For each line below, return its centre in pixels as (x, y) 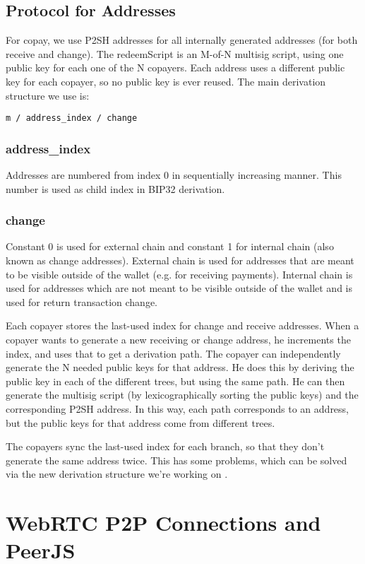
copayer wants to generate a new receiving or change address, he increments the (178, 340)
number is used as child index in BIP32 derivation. (115, 188)
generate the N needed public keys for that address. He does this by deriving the (180, 367)
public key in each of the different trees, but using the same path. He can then (175, 381)
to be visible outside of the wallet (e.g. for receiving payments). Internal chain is (179, 274)
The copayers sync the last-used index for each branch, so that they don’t (165, 446)
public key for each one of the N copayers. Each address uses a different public (175, 67)
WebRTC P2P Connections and (163, 523)
